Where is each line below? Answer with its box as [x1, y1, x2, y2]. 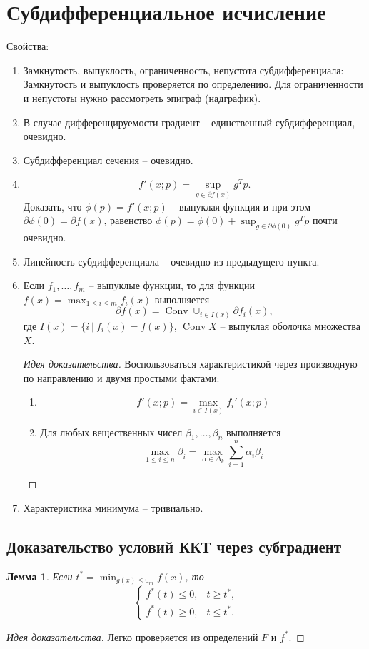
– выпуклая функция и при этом [171, 198, 311, 213]
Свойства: [6, 39, 49, 54]
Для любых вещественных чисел [40, 424, 183, 439]
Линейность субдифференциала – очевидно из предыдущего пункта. [23, 253, 320, 268]
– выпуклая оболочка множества [220, 318, 360, 333]
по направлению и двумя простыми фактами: [23, 370, 220, 385]
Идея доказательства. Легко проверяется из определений [6, 629, 258, 644]
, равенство [103, 213, 153, 228]
